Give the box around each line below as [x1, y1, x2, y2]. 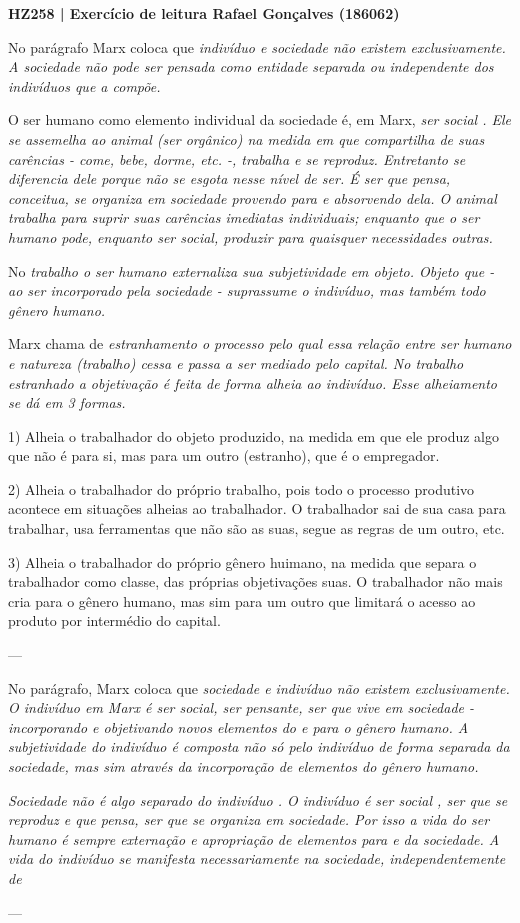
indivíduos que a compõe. [8, 75, 161, 96]
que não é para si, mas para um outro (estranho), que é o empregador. [8, 445, 440, 466]
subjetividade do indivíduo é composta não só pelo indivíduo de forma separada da [8, 736, 510, 757]
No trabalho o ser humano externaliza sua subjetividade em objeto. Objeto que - [8, 260, 495, 281]
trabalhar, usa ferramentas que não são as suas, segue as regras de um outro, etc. [8, 518, 505, 539]
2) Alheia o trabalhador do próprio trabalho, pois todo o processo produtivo [8, 478, 475, 499]
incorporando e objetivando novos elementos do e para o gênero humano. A [8, 716, 469, 737]
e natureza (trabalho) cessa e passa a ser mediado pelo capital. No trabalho [8, 352, 464, 373]
